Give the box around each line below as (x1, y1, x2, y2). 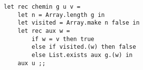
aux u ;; (18, 59, 46, 67)
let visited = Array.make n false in (18, 19, 140, 27)
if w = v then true (31, 35, 94, 42)
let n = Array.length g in (18, 11, 105, 18)
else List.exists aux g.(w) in (31, 51, 133, 58)
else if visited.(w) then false (31, 43, 136, 51)
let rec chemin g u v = (3, 3, 81, 10)
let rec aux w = (18, 27, 70, 34)
